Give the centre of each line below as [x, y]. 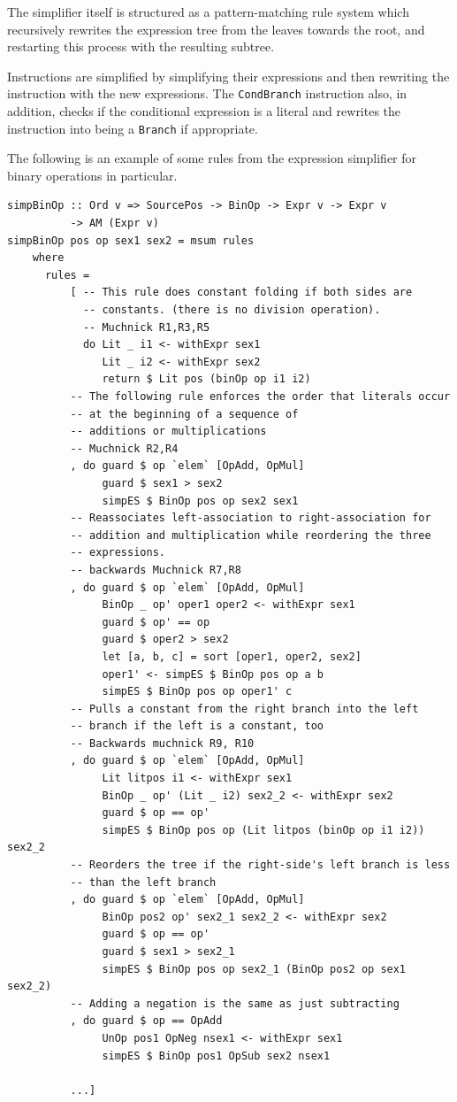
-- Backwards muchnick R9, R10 [162, 743]
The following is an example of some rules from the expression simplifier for [212, 158]
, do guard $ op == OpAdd [146, 1021]
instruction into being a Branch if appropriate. [133, 128]
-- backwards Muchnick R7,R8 [156, 570]
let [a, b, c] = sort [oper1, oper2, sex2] [232, 656]
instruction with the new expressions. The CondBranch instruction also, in [207, 93]
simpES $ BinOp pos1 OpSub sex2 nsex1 [216, 1056]
